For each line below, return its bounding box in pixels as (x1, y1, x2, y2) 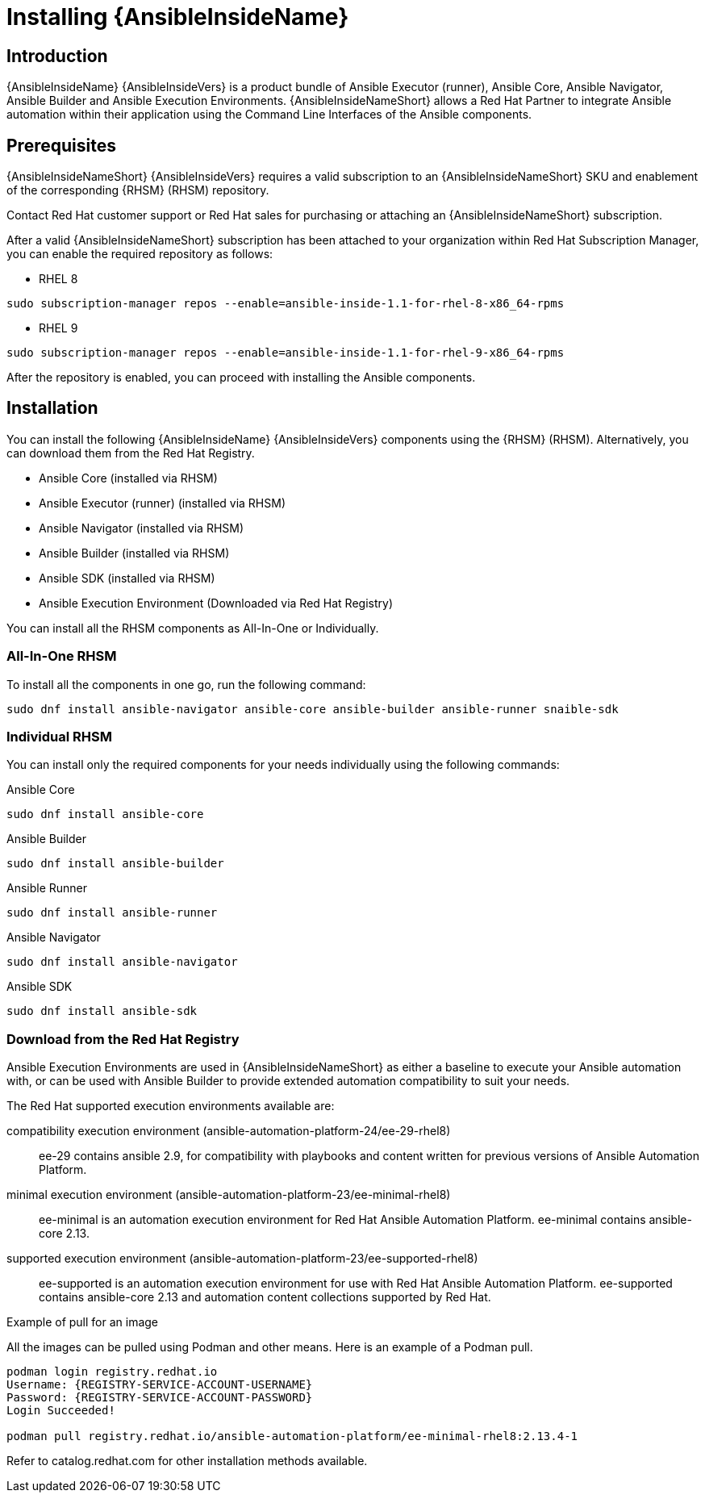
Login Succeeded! (6, 1404, 115, 1418)
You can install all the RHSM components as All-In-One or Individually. (6, 620, 379, 635)
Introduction (6, 45, 108, 66)
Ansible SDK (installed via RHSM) (39, 570, 215, 585)
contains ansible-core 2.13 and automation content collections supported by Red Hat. (39, 1290, 491, 1305)
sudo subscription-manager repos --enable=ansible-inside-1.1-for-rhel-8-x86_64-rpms (6, 297, 565, 311)
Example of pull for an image (6, 1315, 159, 1330)
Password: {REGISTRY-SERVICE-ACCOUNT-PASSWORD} (6, 1391, 313, 1405)
